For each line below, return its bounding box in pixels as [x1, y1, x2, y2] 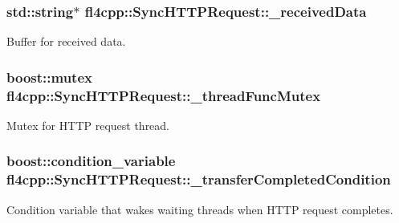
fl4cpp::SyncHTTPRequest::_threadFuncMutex [6, 85, 321, 105]
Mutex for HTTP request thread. [6, 116, 170, 133]
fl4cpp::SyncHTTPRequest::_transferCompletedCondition [6, 169, 391, 189]
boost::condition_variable [6, 151, 176, 171]
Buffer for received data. [6, 33, 126, 50]
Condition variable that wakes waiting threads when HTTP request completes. [6, 201, 393, 217]
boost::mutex [6, 67, 92, 87]
